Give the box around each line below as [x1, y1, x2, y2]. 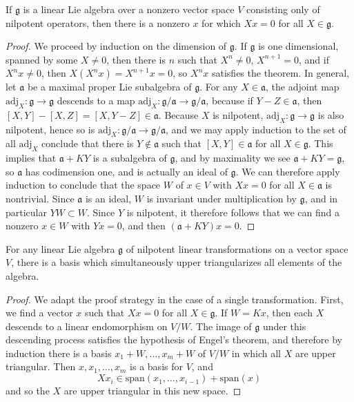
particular [6, 204, 47, 219]
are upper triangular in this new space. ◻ [63, 383, 242, 398]
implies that [6, 151, 57, 165]
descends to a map [57, 93, 135, 107]
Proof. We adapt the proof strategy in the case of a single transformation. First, [6, 291, 344, 306]
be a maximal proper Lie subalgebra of [27, 79, 192, 94]
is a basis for [130, 359, 183, 374]
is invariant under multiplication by [146, 191, 297, 205]
